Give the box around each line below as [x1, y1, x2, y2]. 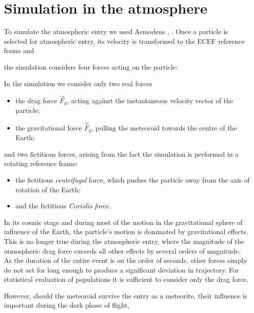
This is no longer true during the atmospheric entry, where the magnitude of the [4, 236, 244, 246]
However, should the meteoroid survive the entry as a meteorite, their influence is [4, 290, 248, 300]
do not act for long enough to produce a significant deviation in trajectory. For [4, 264, 239, 275]
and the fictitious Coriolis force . [15, 201, 111, 211]
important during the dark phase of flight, [4, 300, 130, 310]
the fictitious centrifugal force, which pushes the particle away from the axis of [15, 174, 250, 184]
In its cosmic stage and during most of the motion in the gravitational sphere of [4, 217, 243, 227]
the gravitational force [15, 122, 82, 132]
